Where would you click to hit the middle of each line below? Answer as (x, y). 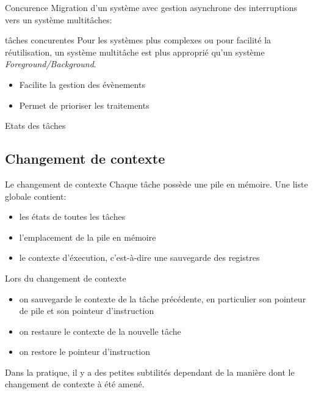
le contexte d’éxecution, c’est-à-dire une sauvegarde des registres (139, 257)
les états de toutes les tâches (72, 217)
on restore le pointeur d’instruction (85, 352)
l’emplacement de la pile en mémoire (88, 237)
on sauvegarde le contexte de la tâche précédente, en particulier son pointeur (163, 298)
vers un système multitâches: (59, 19)
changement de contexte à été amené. (75, 384)
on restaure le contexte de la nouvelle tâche (100, 331)
